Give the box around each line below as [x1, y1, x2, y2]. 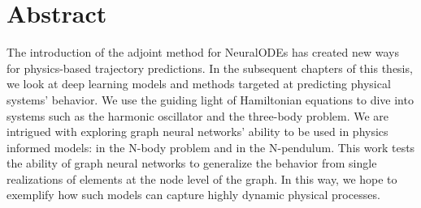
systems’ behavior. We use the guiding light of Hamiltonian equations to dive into [7, 91, 414, 108]
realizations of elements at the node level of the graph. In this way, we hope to [7, 170, 397, 187]
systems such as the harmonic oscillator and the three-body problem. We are [7, 107, 389, 124]
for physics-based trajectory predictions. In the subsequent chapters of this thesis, [7, 59, 413, 76]
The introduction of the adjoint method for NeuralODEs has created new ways [7, 44, 400, 61]
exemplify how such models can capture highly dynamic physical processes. [7, 186, 380, 203]
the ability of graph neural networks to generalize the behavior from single [7, 155, 377, 172]
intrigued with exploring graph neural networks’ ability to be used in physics [7, 123, 388, 140]
